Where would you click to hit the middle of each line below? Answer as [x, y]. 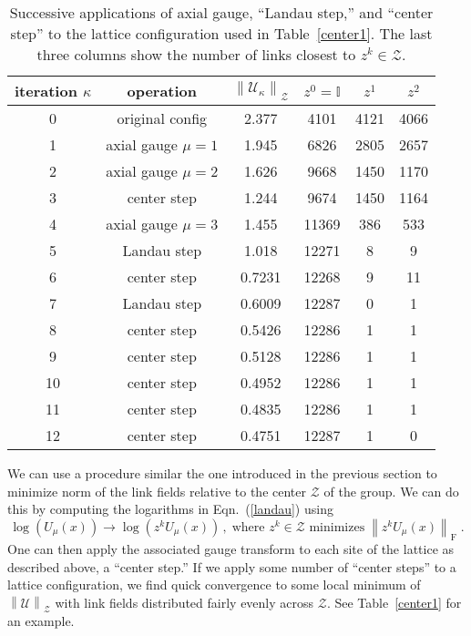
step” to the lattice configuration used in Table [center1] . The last [221, 33]
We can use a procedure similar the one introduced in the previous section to [222, 473]
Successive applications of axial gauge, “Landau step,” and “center [221, 12]
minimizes [337, 527]
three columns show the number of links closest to [196, 54]
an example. [41, 620]
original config [162, 118]
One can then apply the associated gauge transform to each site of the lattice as [231, 549]
